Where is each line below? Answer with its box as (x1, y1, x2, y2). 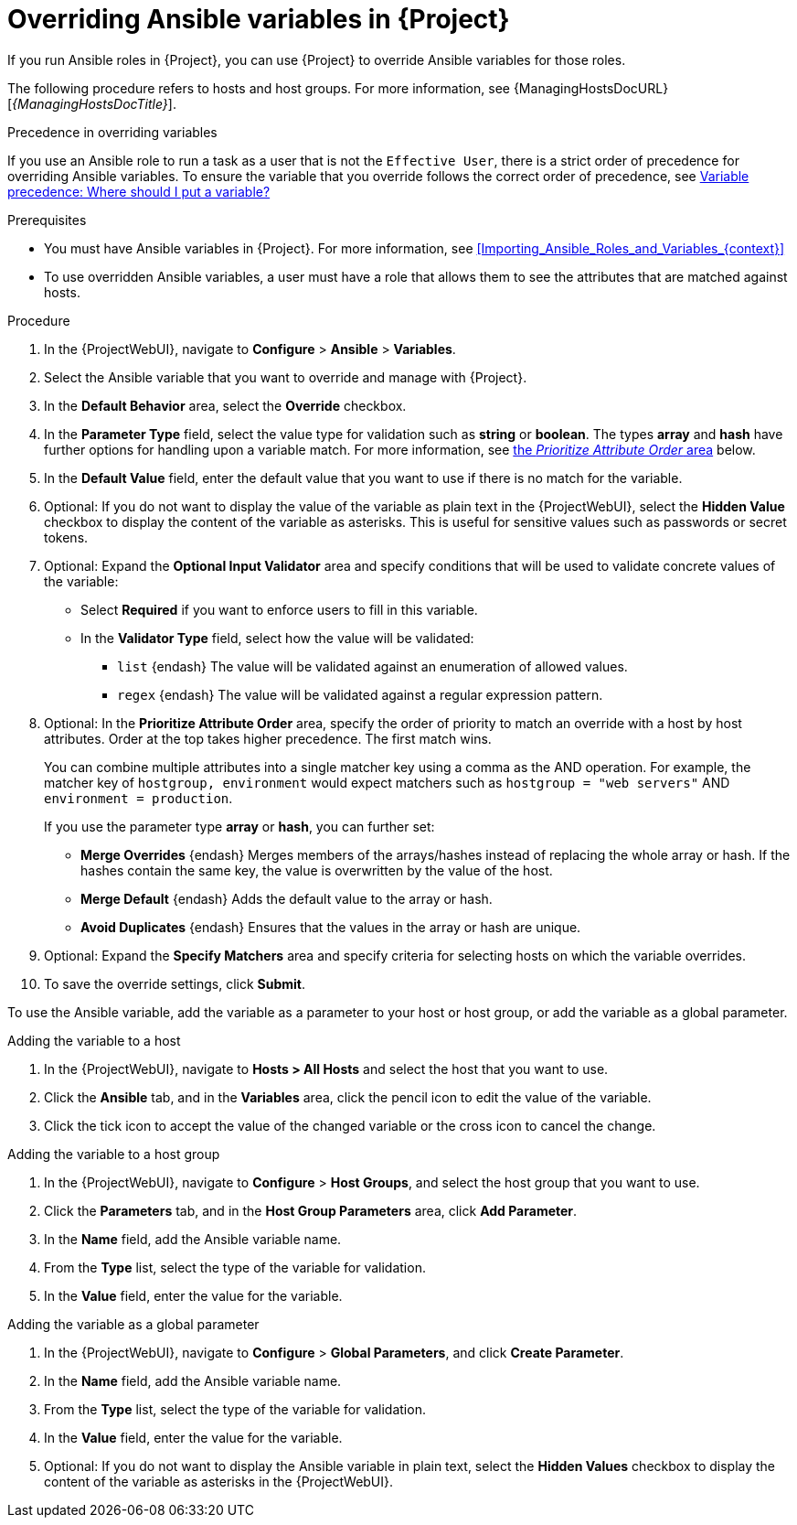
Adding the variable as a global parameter (7, 1316, 260, 1332)
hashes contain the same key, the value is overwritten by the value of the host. (80, 862, 553, 878)
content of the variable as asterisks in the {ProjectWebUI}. (44, 1473, 394, 1489)
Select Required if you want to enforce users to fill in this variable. (80, 601, 478, 618)
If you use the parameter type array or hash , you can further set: (44, 818, 435, 834)
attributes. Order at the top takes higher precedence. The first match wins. (44, 730, 492, 746)
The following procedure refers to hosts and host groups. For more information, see (7, 80, 510, 96)
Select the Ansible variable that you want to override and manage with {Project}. (44, 369, 527, 385)
